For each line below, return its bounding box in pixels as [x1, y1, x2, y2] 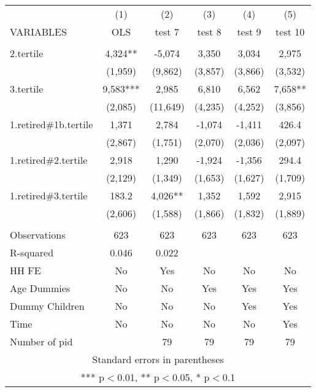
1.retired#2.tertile [10, 153, 88, 167]
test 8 [197, 25, 222, 39]
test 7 [155, 25, 179, 39]
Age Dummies [10, 281, 71, 295]
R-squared [10, 245, 54, 259]
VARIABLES [10, 25, 67, 39]
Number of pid [10, 334, 73, 348]
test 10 [276, 25, 305, 39]
